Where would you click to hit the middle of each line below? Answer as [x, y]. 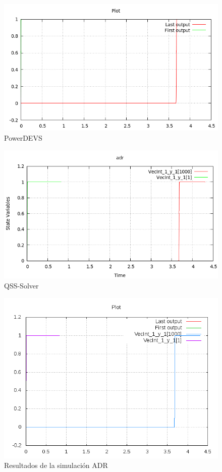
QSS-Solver [21, 286]
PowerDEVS [23, 138]
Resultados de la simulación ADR [56, 465]
